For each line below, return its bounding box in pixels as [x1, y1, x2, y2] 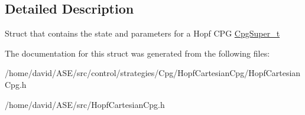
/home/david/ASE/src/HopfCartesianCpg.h [5, 98, 165, 110]
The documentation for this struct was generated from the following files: [5, 47, 270, 59]
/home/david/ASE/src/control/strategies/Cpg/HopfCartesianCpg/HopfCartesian [5, 67, 301, 79]
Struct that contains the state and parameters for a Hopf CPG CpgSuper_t [5, 27, 280, 40]
